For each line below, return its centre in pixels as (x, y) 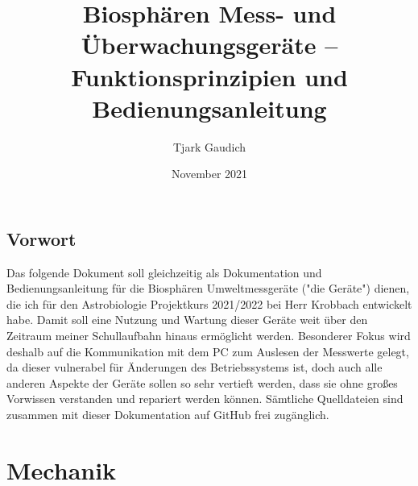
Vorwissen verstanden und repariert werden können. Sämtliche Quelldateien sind (205, 399)
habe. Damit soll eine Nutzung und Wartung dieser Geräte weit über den (187, 320)
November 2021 (209, 174)
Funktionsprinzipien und (209, 76)
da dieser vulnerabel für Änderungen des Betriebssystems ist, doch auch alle (195, 367)
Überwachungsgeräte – (209, 45)
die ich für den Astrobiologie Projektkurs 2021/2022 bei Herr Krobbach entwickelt (209, 303)
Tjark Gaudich (209, 146)
